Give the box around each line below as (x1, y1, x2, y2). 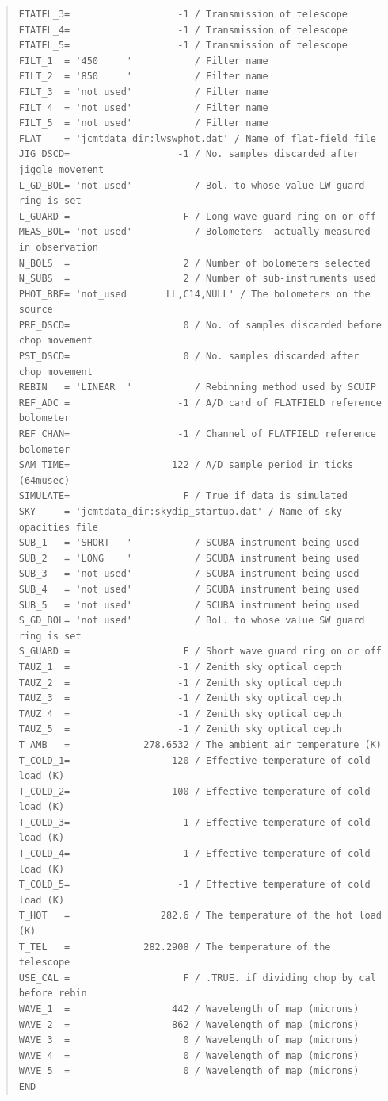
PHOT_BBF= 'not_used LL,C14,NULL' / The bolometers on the (18, 288, 371, 300)
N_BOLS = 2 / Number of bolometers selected (18, 257, 371, 269)
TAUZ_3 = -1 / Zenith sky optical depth (18, 692, 342, 704)
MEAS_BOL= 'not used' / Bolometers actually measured (18, 226, 371, 238)
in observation (18, 241, 99, 253)
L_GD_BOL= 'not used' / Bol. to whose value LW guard (18, 179, 365, 191)
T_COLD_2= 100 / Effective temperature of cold (18, 785, 371, 797)
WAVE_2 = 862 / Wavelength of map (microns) (18, 1019, 359, 1030)
